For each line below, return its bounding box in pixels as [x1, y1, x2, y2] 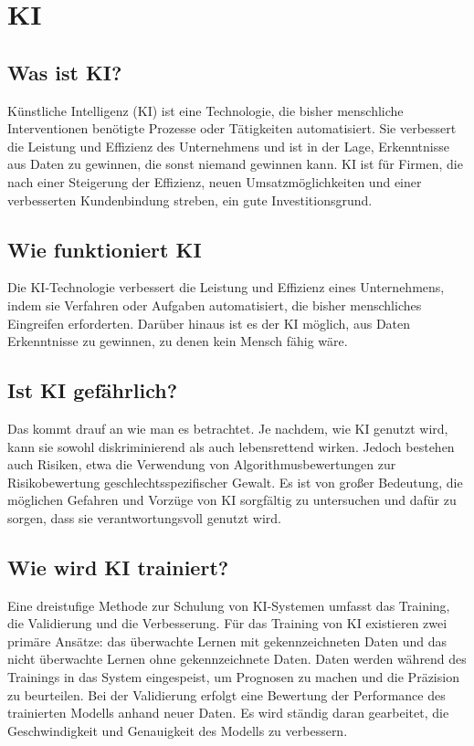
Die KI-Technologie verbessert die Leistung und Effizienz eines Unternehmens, [7, 278, 445, 297]
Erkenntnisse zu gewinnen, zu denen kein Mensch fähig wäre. [7, 331, 348, 351]
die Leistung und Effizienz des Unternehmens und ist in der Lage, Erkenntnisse [7, 136, 449, 155]
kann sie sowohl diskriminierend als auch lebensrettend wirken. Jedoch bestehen [7, 436, 455, 456]
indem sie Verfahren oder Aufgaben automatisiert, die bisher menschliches [7, 295, 422, 314]
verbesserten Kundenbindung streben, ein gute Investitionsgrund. [7, 190, 373, 209]
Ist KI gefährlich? [7, 376, 178, 405]
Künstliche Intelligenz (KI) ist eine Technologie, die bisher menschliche [7, 100, 404, 120]
